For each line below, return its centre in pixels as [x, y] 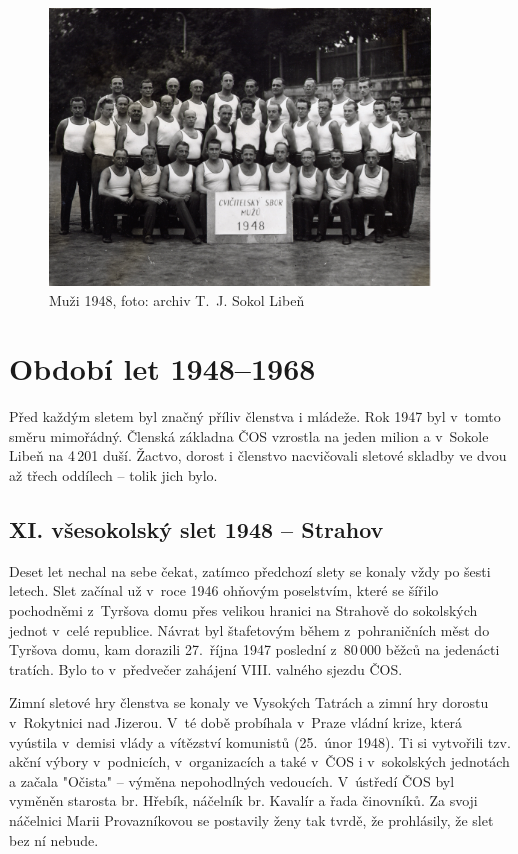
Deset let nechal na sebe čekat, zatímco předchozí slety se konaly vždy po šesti [250, 570]
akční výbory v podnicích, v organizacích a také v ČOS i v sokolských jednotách [259, 761]
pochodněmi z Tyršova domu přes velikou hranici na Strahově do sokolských [243, 610]
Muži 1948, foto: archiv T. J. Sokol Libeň [177, 299]
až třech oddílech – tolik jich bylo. [113, 475]
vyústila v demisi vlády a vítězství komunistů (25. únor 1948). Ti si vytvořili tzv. [260, 741]
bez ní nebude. [54, 839]
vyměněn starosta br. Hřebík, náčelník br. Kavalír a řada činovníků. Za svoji [243, 800]
